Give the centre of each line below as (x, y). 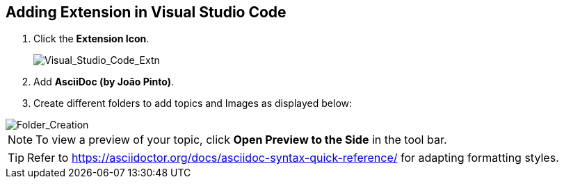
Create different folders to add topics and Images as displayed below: (193, 103)
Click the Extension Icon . (91, 39)
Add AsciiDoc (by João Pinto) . (104, 82)
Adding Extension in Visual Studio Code (146, 12)
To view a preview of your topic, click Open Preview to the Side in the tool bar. (241, 140)
